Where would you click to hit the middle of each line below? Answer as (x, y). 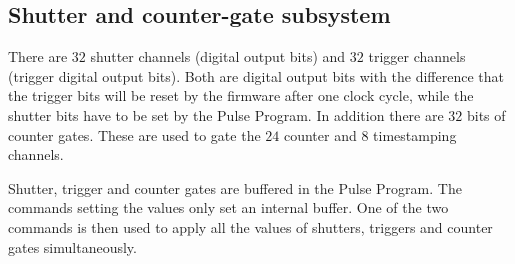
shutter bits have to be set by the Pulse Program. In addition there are (226, 114)
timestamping (415, 134)
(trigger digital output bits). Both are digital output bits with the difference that (256, 75)
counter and (320, 134)
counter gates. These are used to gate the (134, 134)
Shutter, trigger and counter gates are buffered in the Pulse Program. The (235, 187)
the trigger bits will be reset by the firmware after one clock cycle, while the (241, 95)
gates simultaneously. (72, 246)
